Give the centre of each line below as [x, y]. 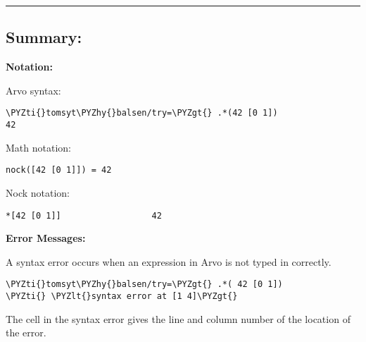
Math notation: [38, 147]
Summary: [44, 37]
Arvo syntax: [33, 90]
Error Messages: [46, 238]
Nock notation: [38, 192]
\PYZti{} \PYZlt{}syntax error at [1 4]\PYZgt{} [122, 297]
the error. [26, 332]
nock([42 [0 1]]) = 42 [59, 170]
